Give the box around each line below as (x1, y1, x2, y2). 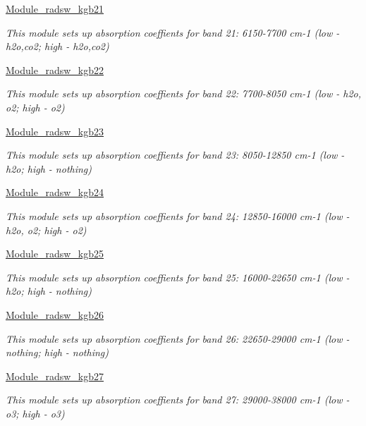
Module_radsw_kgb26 (6, 307, 104, 322)
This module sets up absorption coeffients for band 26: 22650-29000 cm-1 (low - (6, 331, 350, 346)
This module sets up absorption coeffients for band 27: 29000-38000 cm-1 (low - (6, 392, 350, 407)
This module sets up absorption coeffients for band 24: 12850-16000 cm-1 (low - (6, 208, 350, 223)
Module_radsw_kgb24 (6, 185, 104, 200)
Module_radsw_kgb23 (6, 123, 104, 138)
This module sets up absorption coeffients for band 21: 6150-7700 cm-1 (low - (6, 25, 340, 39)
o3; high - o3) (6, 406, 65, 420)
